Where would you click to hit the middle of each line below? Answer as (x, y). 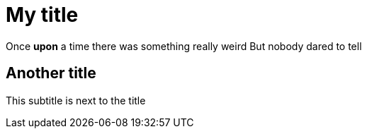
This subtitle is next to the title (76, 100)
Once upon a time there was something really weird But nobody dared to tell (184, 46)
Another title (51, 73)
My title (42, 15)
